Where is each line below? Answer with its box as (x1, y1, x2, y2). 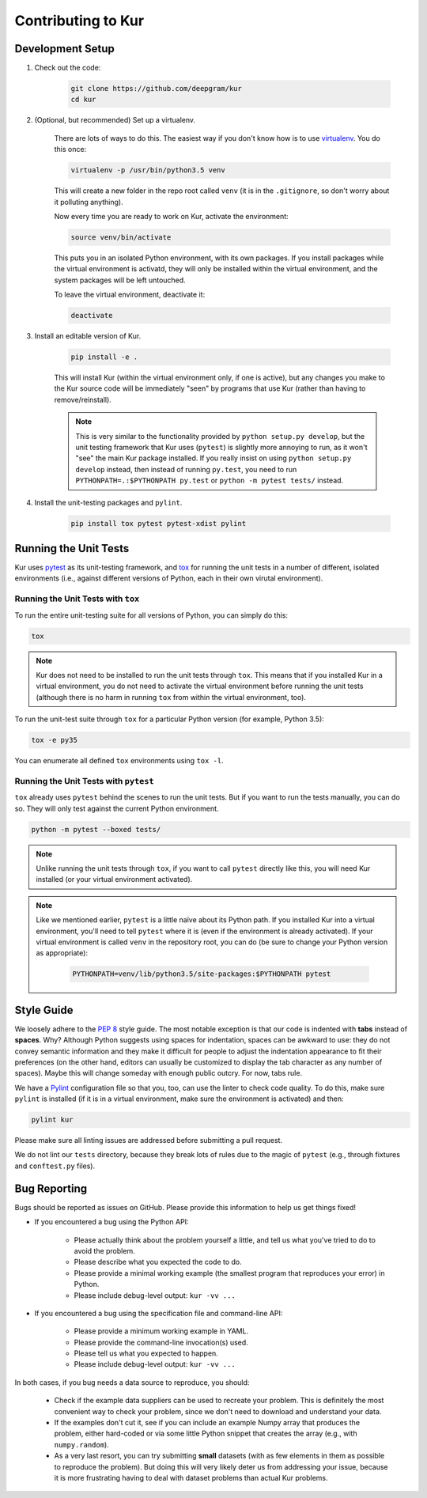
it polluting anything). (54, 197, 123, 206)
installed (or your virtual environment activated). (36, 875, 193, 884)
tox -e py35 (31, 736, 78, 745)
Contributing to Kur (14, 12, 145, 29)
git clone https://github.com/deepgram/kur (70, 84, 243, 93)
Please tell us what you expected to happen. (74, 1349, 219, 1358)
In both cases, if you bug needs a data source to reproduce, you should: (14, 1377, 250, 1387)
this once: (54, 145, 87, 154)
